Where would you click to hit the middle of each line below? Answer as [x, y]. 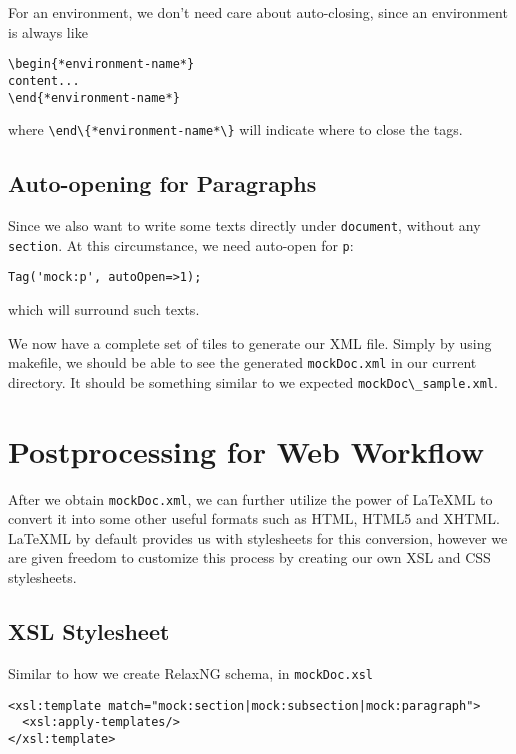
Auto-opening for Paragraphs [162, 183]
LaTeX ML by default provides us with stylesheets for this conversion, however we [258, 537]
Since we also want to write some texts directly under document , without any [244, 225]
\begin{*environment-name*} [101, 64]
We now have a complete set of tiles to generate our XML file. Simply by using [250, 342]
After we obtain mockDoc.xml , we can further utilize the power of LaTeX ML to [250, 498]
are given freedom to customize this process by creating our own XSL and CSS [249, 557]
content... [44, 80]
